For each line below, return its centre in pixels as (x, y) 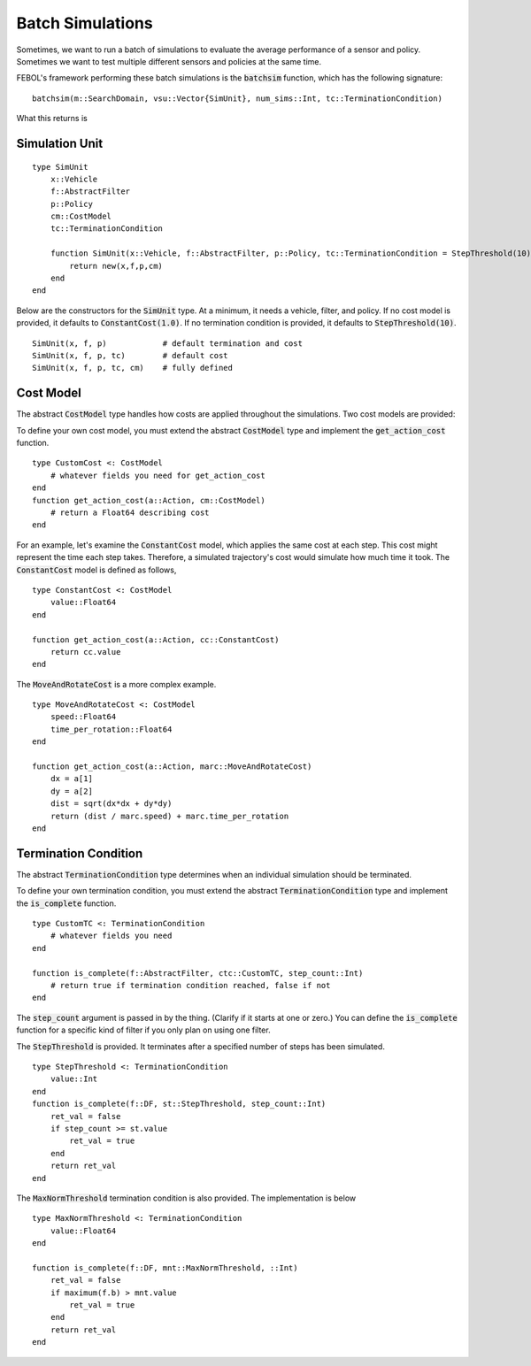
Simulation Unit (60, 143)
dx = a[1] (71, 779)
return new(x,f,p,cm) (116, 266)
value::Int (74, 1079)
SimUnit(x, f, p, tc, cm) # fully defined (133, 368)
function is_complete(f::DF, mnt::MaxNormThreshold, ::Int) (165, 1268)
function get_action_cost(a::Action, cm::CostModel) (149, 500)
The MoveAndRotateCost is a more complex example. (116, 684)
